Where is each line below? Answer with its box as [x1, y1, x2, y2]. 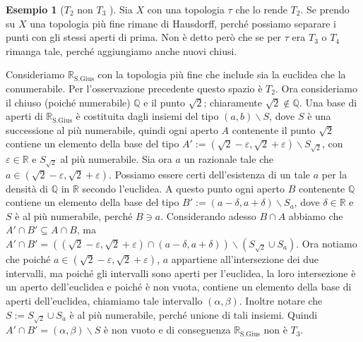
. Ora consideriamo [275, 80, 358, 95]
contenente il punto [232, 122, 316, 137]
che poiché [6, 251, 51, 266]
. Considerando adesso [160, 208, 256, 223]
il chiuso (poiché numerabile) [6, 94, 131, 109]
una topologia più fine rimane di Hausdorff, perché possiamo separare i [30, 16, 336, 30]
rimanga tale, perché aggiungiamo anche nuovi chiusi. [6, 43, 237, 58]
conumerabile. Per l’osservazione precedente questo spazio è [6, 80, 263, 95]
